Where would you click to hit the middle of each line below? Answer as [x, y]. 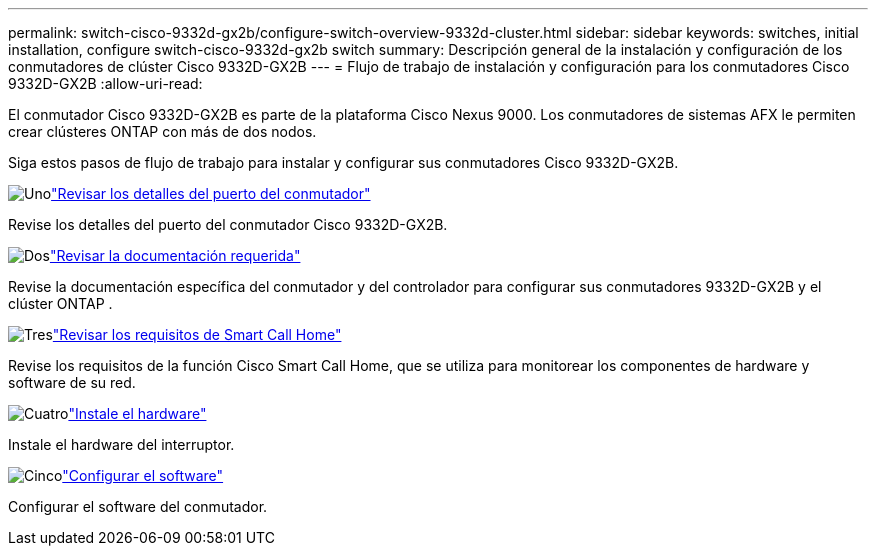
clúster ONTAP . [60, 303]
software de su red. [72, 382]
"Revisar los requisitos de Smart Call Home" [197, 334]
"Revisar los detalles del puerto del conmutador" [211, 193]
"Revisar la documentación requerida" [175, 255]
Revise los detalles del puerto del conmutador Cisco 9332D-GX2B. [228, 224]
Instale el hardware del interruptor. [121, 444]
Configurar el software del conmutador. [138, 506]
